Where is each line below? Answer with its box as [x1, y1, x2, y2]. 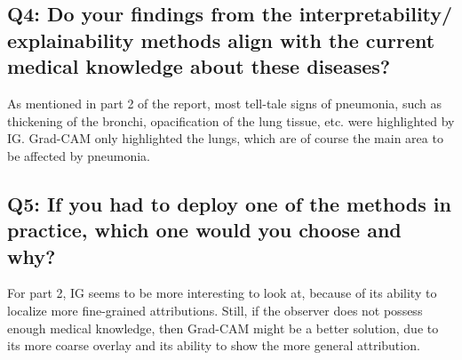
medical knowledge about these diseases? [7, 52, 391, 80]
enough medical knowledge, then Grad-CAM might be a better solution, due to [7, 318, 439, 337]
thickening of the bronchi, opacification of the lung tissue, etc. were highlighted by [7, 111, 455, 130]
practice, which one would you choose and [7, 216, 402, 244]
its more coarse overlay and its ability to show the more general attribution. [7, 336, 420, 355]
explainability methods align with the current [7, 26, 435, 53]
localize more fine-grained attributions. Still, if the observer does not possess [7, 300, 423, 319]
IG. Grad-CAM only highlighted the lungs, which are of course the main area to [7, 129, 443, 148]
